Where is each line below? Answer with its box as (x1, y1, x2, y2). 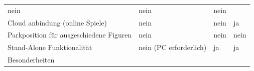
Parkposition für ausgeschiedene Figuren (8, 29, 132, 40)
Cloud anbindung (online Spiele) (8, 17, 107, 27)
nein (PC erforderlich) (139, 42, 207, 52)
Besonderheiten (8, 54, 55, 65)
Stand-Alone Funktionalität (8, 42, 92, 52)
